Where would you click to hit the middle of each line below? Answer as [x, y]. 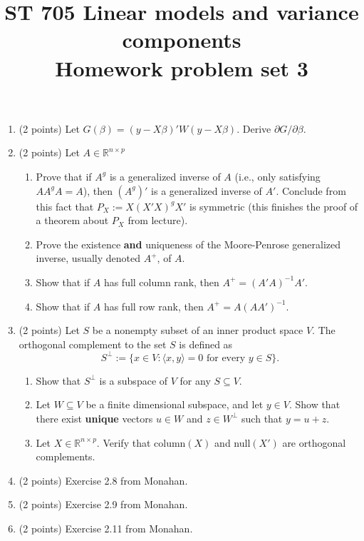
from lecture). [158, 220]
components [182, 40]
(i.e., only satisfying [277, 176]
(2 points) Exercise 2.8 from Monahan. [103, 480]
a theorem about [72, 220]
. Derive [254, 128]
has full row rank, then [154, 306]
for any [195, 380]
